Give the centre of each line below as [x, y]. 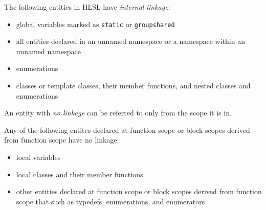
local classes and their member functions [80, 174]
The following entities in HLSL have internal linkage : [87, 7]
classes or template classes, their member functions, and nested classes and [133, 86]
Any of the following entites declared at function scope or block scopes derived [127, 130]
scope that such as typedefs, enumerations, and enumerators [110, 201]
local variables [38, 157]
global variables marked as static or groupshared [95, 24]
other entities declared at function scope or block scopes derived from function [139, 191]
